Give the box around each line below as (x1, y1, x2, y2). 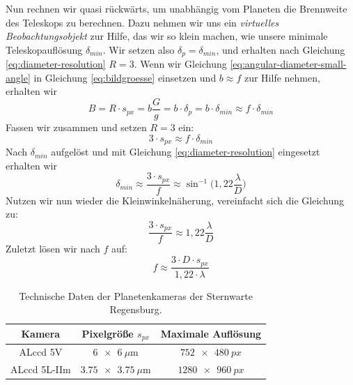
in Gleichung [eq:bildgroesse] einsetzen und (33, 70, 217, 84)
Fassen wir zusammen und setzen (6, 120, 147, 135)
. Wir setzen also (102, 42, 175, 56)
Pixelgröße (81, 326, 134, 340)
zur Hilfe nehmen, (244, 70, 320, 84)
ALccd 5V (19, 345, 63, 359)
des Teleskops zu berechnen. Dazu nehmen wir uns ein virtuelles (6, 15, 279, 29)
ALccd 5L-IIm (10, 362, 71, 377)
